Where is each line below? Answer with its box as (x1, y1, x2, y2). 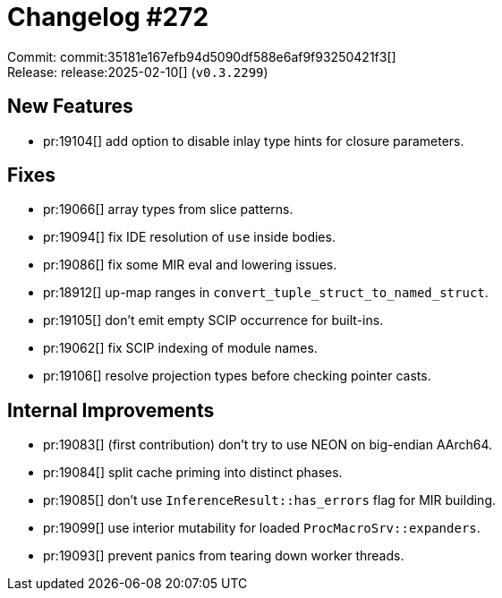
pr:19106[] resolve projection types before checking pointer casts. (43, 368, 431, 384)
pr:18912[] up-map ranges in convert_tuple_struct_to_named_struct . (43, 285, 489, 301)
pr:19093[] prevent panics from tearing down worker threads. (43, 548, 404, 564)
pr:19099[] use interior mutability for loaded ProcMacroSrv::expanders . (43, 520, 481, 536)
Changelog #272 (7, 2, 209, 32)
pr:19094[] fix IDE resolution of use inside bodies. (43, 229, 336, 245)
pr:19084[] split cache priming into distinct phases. (43, 465, 343, 481)
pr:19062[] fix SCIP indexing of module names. (43, 340, 318, 356)
